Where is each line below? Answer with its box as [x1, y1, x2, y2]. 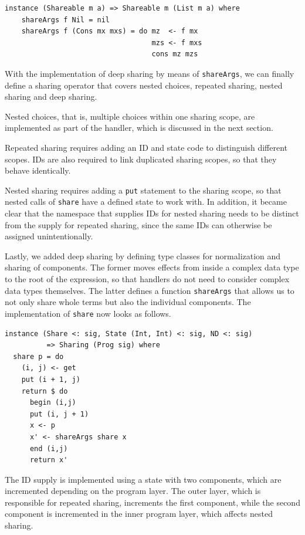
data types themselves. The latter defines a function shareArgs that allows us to [5, 284, 294, 296]
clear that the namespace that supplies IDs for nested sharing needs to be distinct [5, 207, 299, 219]
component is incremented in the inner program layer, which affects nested [5, 507, 273, 520]
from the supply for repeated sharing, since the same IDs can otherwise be [5, 218, 272, 231]
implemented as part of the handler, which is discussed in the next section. [5, 121, 273, 134]
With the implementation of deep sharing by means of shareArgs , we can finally [5, 67, 294, 79]
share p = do [13, 352, 64, 361]
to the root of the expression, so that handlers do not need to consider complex [5, 273, 290, 285]
